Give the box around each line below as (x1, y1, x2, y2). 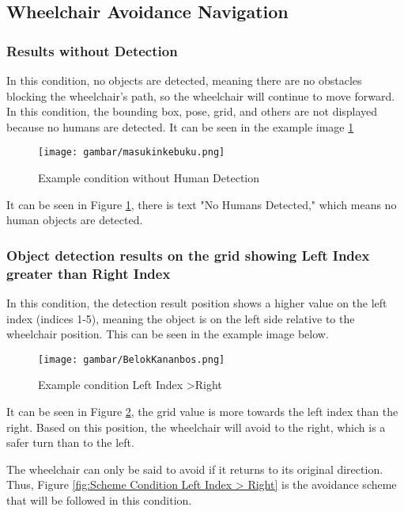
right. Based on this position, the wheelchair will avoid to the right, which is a (6, 418, 386, 435)
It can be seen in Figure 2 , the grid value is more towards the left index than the (6, 402, 398, 419)
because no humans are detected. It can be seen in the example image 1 (6, 118, 354, 135)
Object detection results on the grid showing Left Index (6, 245, 370, 265)
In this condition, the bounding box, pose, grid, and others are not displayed (6, 103, 378, 120)
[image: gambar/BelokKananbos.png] (38, 353, 225, 365)
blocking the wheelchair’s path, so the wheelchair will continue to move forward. (6, 87, 395, 104)
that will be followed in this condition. (6, 491, 192, 508)
